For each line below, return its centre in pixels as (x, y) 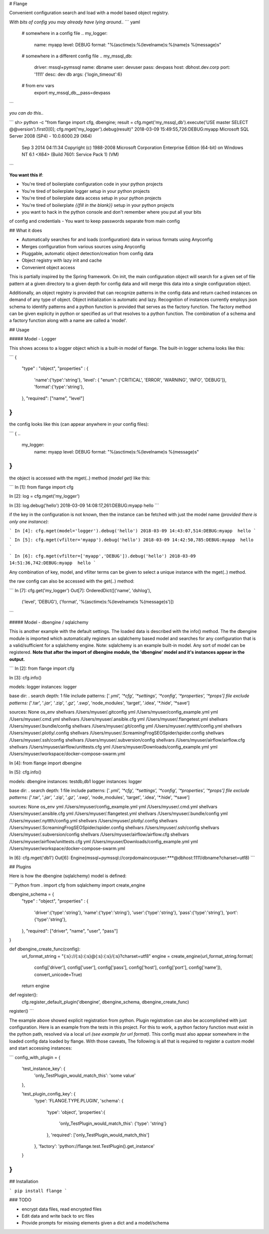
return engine (36, 986)
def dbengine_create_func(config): (45, 949)
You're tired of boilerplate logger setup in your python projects (86, 191)
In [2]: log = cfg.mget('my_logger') (44, 496)
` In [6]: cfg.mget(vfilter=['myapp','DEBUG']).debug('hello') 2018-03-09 (103, 556)
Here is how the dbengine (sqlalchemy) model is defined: (68, 876)
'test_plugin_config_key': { (49, 1094)
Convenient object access (48, 267)
